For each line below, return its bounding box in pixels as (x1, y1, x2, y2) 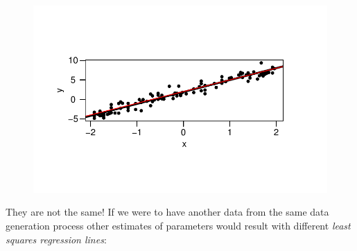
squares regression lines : (6, 232, 107, 246)
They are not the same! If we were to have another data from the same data (6, 205, 329, 219)
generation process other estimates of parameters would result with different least (6, 218, 351, 232)
